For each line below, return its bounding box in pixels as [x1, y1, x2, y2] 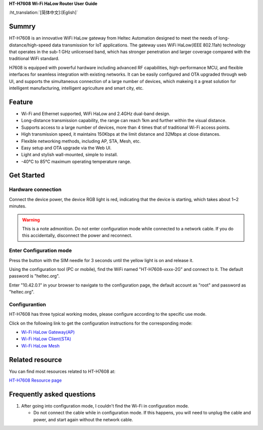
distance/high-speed [9, 42, 51, 48]
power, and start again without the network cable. [33, 416, 133, 422]
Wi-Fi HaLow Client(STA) [21, 336, 72, 342]
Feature [9, 98, 33, 106]
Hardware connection [9, 186, 62, 193]
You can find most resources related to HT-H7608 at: [9, 369, 115, 374]
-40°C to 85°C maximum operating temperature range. [21, 159, 131, 164]
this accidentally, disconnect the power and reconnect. [22, 232, 132, 239]
